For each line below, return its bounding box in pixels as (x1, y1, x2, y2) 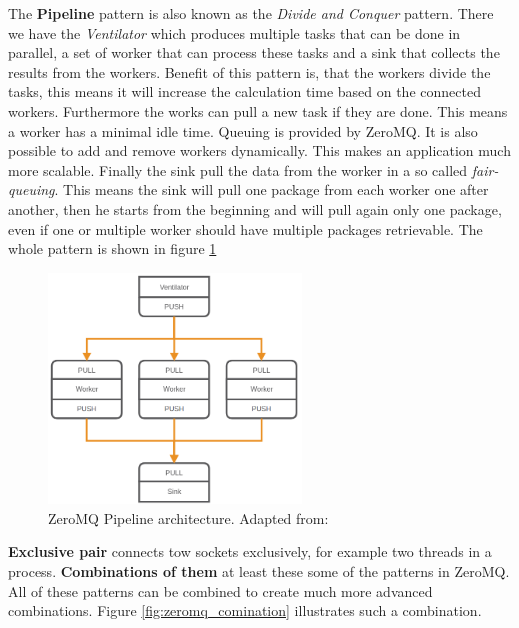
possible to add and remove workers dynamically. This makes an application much (8, 140, 511, 161)
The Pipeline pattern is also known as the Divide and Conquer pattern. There (8, 3, 494, 23)
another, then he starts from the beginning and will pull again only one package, (8, 198, 502, 219)
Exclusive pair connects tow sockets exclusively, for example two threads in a (8, 541, 492, 562)
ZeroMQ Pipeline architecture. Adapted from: (48, 507, 329, 528)
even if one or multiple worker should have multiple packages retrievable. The (8, 218, 483, 239)
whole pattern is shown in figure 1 (8, 238, 217, 259)
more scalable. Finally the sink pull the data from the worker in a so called (8, 159, 468, 180)
